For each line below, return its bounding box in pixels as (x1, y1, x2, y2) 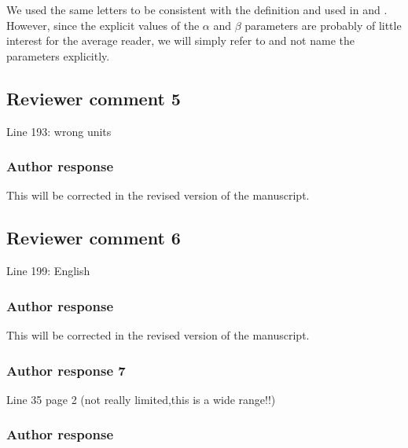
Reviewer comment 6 (6, 226, 181, 250)
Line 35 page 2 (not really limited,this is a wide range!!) (6, 391, 276, 407)
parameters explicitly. (6, 47, 110, 64)
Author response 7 (6, 360, 126, 380)
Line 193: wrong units (6, 123, 112, 139)
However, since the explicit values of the (6, 17, 200, 33)
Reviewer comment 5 (6, 86, 181, 110)
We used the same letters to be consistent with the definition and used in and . (6, 2, 388, 17)
